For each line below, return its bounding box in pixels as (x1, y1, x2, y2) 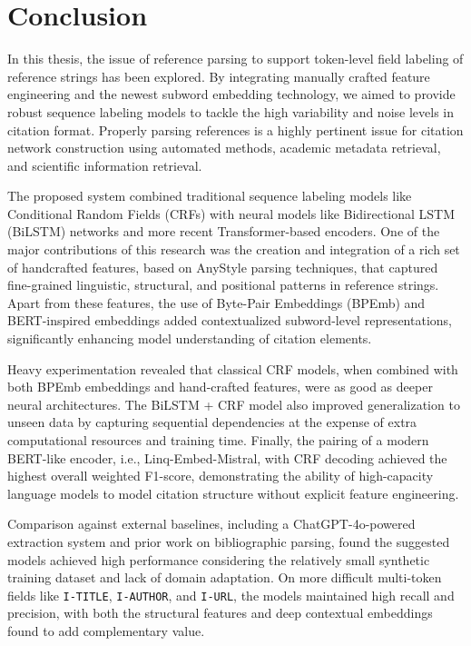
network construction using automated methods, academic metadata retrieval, (7, 138, 441, 157)
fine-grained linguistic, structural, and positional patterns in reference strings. (7, 275, 439, 294)
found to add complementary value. (7, 621, 205, 640)
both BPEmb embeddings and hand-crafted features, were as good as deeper (7, 377, 433, 396)
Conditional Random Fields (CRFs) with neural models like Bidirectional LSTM (7, 204, 456, 223)
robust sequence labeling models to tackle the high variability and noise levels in (7, 102, 455, 121)
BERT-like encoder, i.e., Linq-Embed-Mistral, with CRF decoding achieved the (7, 448, 447, 467)
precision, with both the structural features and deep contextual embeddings (7, 603, 433, 622)
